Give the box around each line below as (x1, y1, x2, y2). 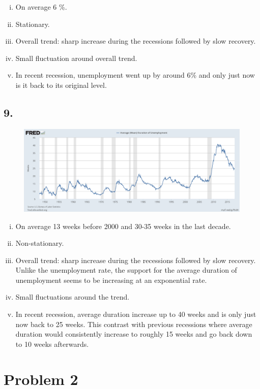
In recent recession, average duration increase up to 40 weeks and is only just (15, 309, 256, 319)
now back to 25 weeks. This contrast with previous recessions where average (15, 318, 252, 329)
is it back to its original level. (15, 79, 107, 90)
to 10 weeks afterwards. (15, 338, 89, 349)
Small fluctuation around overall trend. (15, 52, 137, 63)
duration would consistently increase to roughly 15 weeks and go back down (15, 329, 252, 339)
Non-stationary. (15, 238, 64, 248)
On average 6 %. (15, 2, 67, 12)
